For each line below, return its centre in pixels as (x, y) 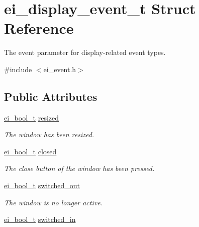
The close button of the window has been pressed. (79, 168)
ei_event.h (60, 69)
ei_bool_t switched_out (42, 185)
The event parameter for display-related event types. (85, 52)
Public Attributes (51, 96)
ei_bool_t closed (30, 151)
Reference (39, 28)
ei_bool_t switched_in (40, 219)
